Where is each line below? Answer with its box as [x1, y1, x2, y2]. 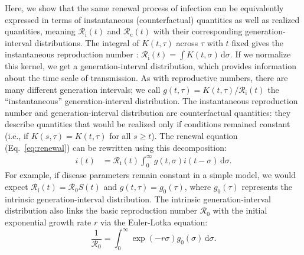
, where [184, 180, 211, 193]
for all [109, 129, 131, 141]
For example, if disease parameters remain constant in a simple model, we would [5, 169, 296, 181]
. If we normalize [230, 48, 291, 60]
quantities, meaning [5, 25, 76, 37]
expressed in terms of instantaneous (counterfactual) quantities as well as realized [5, 13, 300, 25]
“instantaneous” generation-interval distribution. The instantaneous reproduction [5, 95, 298, 107]
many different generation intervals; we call [5, 83, 161, 95]
